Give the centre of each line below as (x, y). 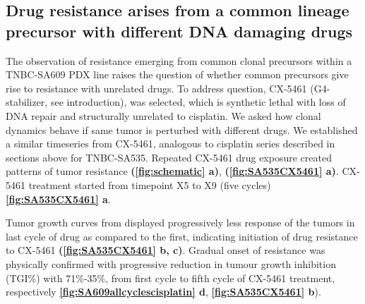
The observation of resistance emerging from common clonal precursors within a (179, 60)
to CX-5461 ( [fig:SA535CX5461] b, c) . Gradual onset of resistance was (166, 250)
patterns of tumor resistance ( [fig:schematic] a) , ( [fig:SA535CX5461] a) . (172, 171)
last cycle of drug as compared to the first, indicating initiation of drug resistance (182, 236)
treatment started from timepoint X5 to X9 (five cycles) (150, 184)
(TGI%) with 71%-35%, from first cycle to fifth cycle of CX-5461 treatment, (170, 278)
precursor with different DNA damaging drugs (179, 31)
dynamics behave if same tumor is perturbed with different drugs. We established (182, 129)
